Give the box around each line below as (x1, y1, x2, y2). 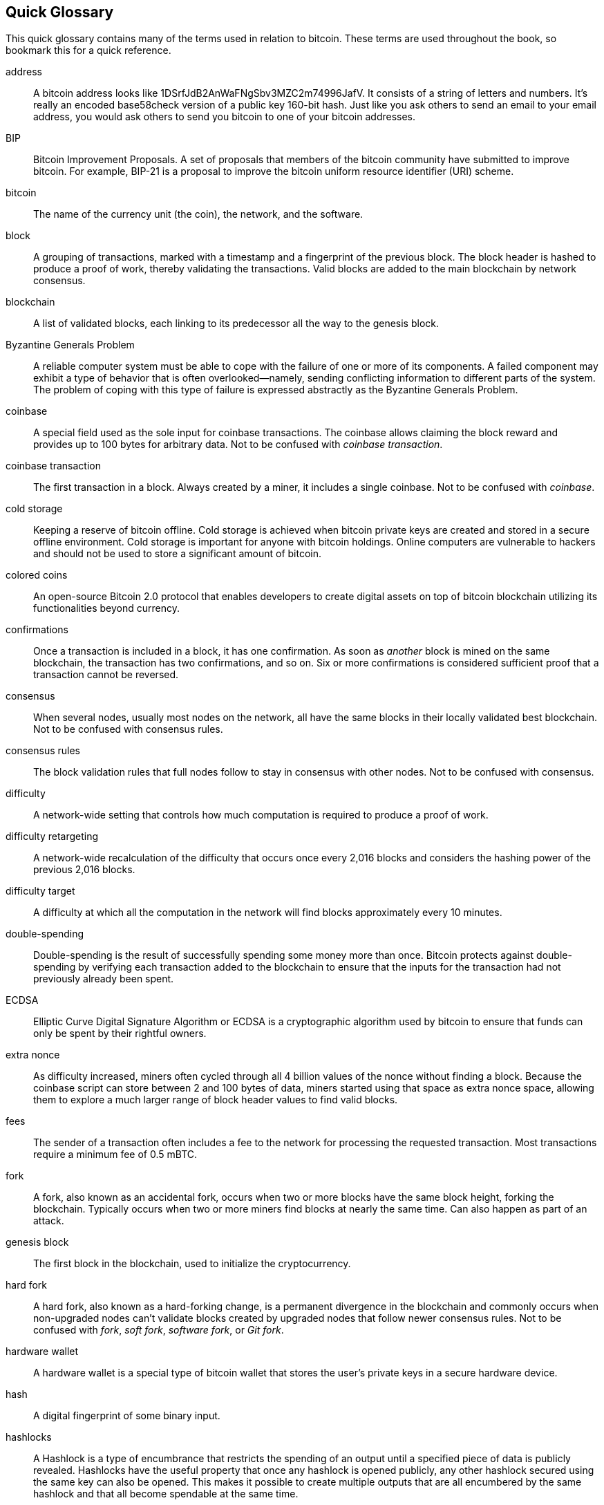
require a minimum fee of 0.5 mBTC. (33, 1148, 198, 1161)
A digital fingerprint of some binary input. (33, 1410, 220, 1422)
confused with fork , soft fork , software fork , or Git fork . (33, 1324, 284, 1336)
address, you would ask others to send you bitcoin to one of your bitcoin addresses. (33, 111, 416, 123)
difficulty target (6, 885, 75, 897)
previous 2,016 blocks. (33, 863, 135, 876)
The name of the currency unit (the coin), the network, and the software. (33, 208, 364, 221)
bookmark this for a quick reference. (6, 44, 171, 57)
